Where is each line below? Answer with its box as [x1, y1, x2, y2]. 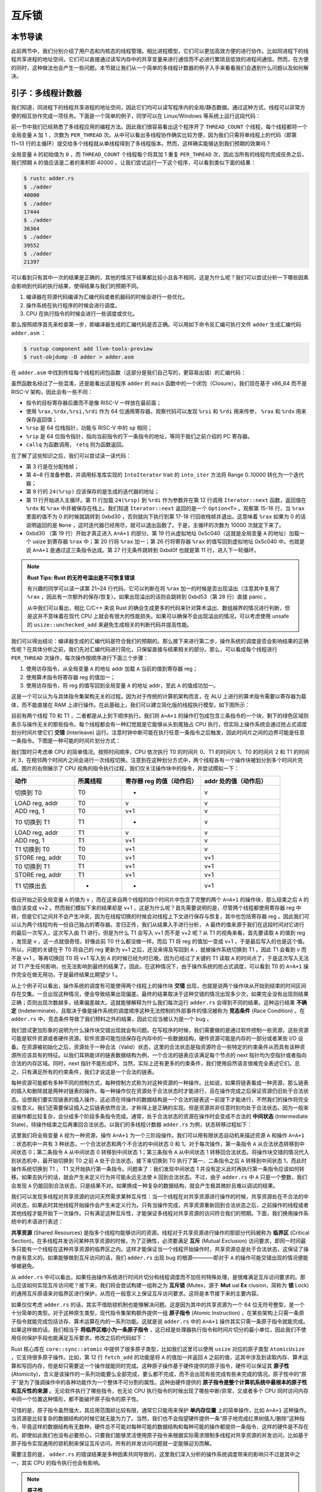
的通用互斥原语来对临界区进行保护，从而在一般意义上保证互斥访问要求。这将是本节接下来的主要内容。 [11, 1290, 262, 1297]
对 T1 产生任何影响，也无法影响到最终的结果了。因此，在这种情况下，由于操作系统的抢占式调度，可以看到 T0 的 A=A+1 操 [11, 963, 309, 970]
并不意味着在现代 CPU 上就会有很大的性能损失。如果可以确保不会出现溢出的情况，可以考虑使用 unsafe [37, 612, 289, 620]
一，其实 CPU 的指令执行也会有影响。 [11, 1459, 104, 1466]
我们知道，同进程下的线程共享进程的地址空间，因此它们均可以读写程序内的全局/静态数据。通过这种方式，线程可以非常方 [11, 104, 306, 111]
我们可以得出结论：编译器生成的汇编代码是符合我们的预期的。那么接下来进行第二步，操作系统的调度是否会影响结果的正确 [11, 637, 309, 645]
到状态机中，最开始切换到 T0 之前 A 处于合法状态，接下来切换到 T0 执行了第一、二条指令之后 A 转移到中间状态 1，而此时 [11, 1157, 307, 1164]
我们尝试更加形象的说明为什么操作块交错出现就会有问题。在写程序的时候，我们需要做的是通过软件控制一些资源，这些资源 [11, 1026, 309, 1034]
